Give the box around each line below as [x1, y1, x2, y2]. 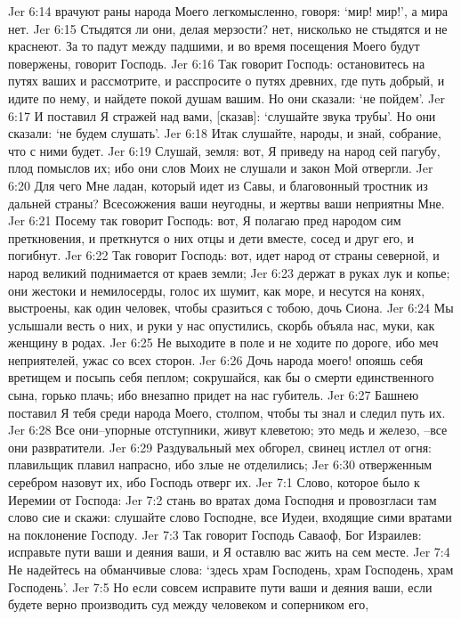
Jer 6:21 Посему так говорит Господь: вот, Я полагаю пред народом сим [8, 211, 401, 230]
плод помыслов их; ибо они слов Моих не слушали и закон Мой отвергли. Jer [8, 159, 433, 177]
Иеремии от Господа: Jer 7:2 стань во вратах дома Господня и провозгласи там [8, 490, 437, 509]
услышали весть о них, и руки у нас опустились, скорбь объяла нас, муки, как [8, 315, 435, 334]
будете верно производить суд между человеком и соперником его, [8, 595, 369, 614]
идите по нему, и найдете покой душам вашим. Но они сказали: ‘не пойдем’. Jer [8, 88, 445, 107]
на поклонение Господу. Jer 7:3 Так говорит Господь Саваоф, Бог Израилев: [8, 525, 422, 543]
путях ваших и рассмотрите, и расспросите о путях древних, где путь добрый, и [8, 71, 445, 90]
